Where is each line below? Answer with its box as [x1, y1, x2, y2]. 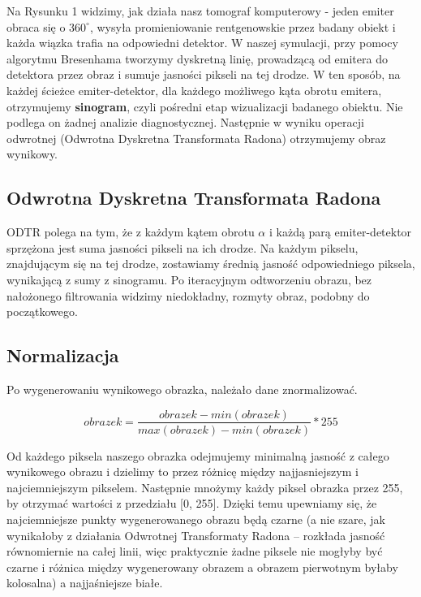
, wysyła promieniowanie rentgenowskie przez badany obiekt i [89, 18, 396, 35]
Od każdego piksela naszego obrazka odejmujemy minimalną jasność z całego [6, 447, 389, 464]
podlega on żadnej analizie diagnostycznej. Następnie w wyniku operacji [6, 114, 364, 131]
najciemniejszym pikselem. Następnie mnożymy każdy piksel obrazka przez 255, [6, 478, 403, 495]
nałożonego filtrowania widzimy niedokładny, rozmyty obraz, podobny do [6, 287, 370, 304]
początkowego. [6, 303, 78, 320]
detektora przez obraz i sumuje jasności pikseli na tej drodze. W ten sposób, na [6, 66, 401, 83]
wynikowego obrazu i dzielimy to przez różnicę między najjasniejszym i [6, 463, 359, 480]
